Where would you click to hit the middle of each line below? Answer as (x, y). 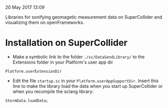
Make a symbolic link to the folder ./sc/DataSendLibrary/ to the (78, 57)
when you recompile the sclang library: (53, 91)
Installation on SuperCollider (66, 43)
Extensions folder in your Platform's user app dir (63, 62)
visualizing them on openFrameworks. (45, 22)
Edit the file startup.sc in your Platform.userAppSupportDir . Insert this (86, 81)
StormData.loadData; (27, 100)
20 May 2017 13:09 (25, 7)
